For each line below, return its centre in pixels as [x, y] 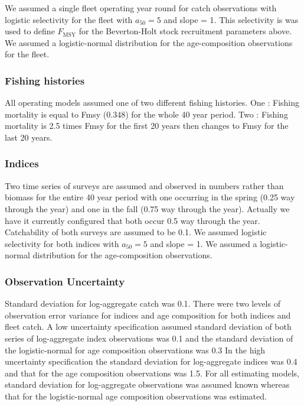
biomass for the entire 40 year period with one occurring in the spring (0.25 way [150, 197]
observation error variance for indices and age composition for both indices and [148, 315]
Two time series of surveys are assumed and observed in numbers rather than [144, 185]
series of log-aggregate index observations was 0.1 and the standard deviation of [149, 338]
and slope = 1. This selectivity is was [231, 19]
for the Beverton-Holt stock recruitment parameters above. [185, 31]
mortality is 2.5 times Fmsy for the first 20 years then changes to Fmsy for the [147, 126]
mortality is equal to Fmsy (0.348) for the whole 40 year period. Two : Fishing [146, 114]
